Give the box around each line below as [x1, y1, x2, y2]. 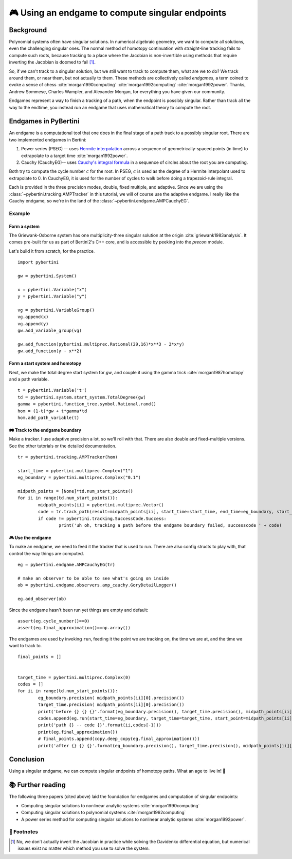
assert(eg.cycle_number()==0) [18, 618, 90, 624]
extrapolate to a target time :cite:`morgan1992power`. [21, 153, 128, 159]
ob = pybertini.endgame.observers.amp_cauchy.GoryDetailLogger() [18, 582, 177, 588]
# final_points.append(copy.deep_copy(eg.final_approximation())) [38, 736, 200, 741]
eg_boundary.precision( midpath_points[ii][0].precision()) [38, 695, 184, 700]
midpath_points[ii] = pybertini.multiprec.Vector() [38, 502, 164, 507]
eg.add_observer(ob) [18, 596, 67, 602]
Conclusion [9, 755, 45, 763]
